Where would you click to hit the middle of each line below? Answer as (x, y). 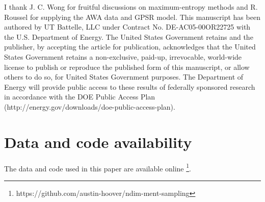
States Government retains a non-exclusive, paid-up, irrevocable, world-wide (123, 56)
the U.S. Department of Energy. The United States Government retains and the (129, 36)
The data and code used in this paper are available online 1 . (98, 167)
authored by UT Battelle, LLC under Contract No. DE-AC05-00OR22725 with (127, 27)
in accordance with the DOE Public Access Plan (80, 97)
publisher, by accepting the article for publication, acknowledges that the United (130, 47)
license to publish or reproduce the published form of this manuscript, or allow (127, 67)
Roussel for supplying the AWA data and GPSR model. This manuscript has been (132, 17)
